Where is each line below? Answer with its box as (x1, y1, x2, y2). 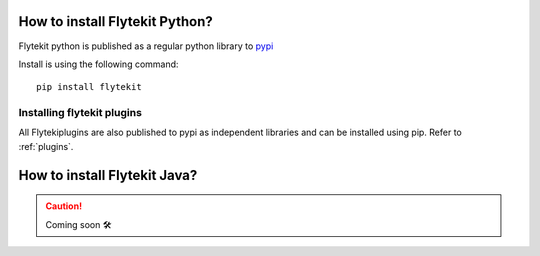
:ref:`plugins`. (18, 140, 74, 152)
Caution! (45, 200, 83, 212)
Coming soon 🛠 (45, 218, 112, 230)
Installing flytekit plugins (18, 106, 142, 120)
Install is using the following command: (18, 58, 179, 70)
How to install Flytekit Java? (18, 166, 198, 184)
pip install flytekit (36, 81, 142, 93)
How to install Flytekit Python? (18, 13, 214, 30)
